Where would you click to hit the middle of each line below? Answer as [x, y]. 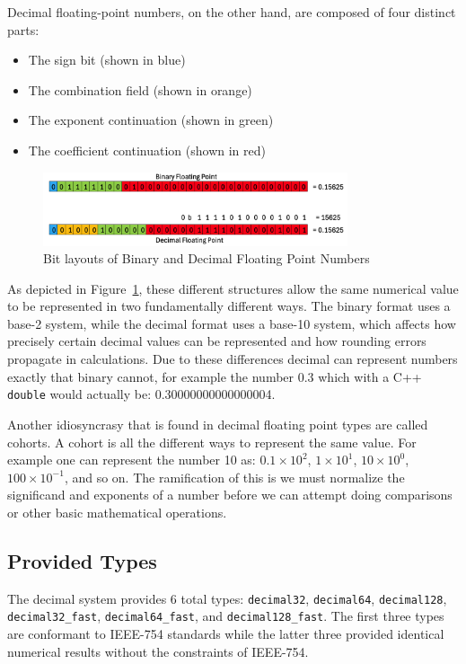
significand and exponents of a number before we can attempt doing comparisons [230, 495]
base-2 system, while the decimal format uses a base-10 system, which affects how [232, 323]
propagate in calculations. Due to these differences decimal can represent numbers [233, 359]
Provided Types [82, 560]
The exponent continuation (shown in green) [151, 120]
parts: [23, 29]
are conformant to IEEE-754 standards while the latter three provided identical [226, 633]
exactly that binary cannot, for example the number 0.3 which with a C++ [215, 376]
